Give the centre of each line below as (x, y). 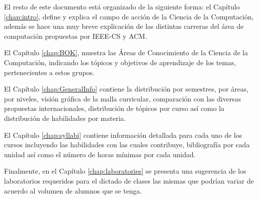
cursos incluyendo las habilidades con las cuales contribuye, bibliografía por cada (127, 145)
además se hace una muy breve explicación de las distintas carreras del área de (124, 26)
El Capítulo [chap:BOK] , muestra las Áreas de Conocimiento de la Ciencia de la (126, 52)
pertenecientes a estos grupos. (49, 72)
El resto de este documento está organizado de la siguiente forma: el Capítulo (122, 6)
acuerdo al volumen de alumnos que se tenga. (73, 190)
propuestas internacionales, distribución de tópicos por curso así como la (114, 108)
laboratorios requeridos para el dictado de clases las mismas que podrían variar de (129, 180)
